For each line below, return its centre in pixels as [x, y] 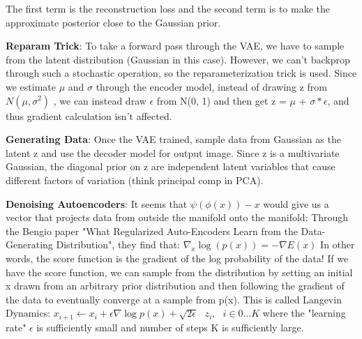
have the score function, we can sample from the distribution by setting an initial [179, 272]
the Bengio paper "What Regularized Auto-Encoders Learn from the [152, 231]
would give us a [296, 203]
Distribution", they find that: [118, 244]
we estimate [31, 86]
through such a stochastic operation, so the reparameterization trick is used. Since [181, 73]
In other [338, 244]
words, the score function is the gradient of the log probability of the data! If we [177, 258]
